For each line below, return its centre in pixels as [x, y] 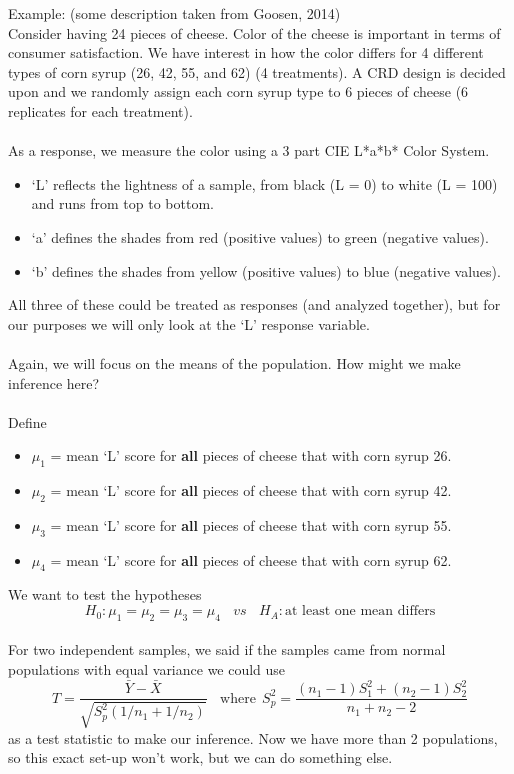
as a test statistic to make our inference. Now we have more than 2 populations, [253, 737]
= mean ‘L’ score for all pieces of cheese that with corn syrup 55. [251, 524]
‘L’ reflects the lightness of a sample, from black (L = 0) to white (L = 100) [264, 183]
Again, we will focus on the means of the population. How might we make [234, 362]
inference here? [54, 382]
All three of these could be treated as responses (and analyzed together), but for [254, 304]
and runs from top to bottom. [122, 203]
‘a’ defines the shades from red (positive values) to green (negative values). [260, 236]
